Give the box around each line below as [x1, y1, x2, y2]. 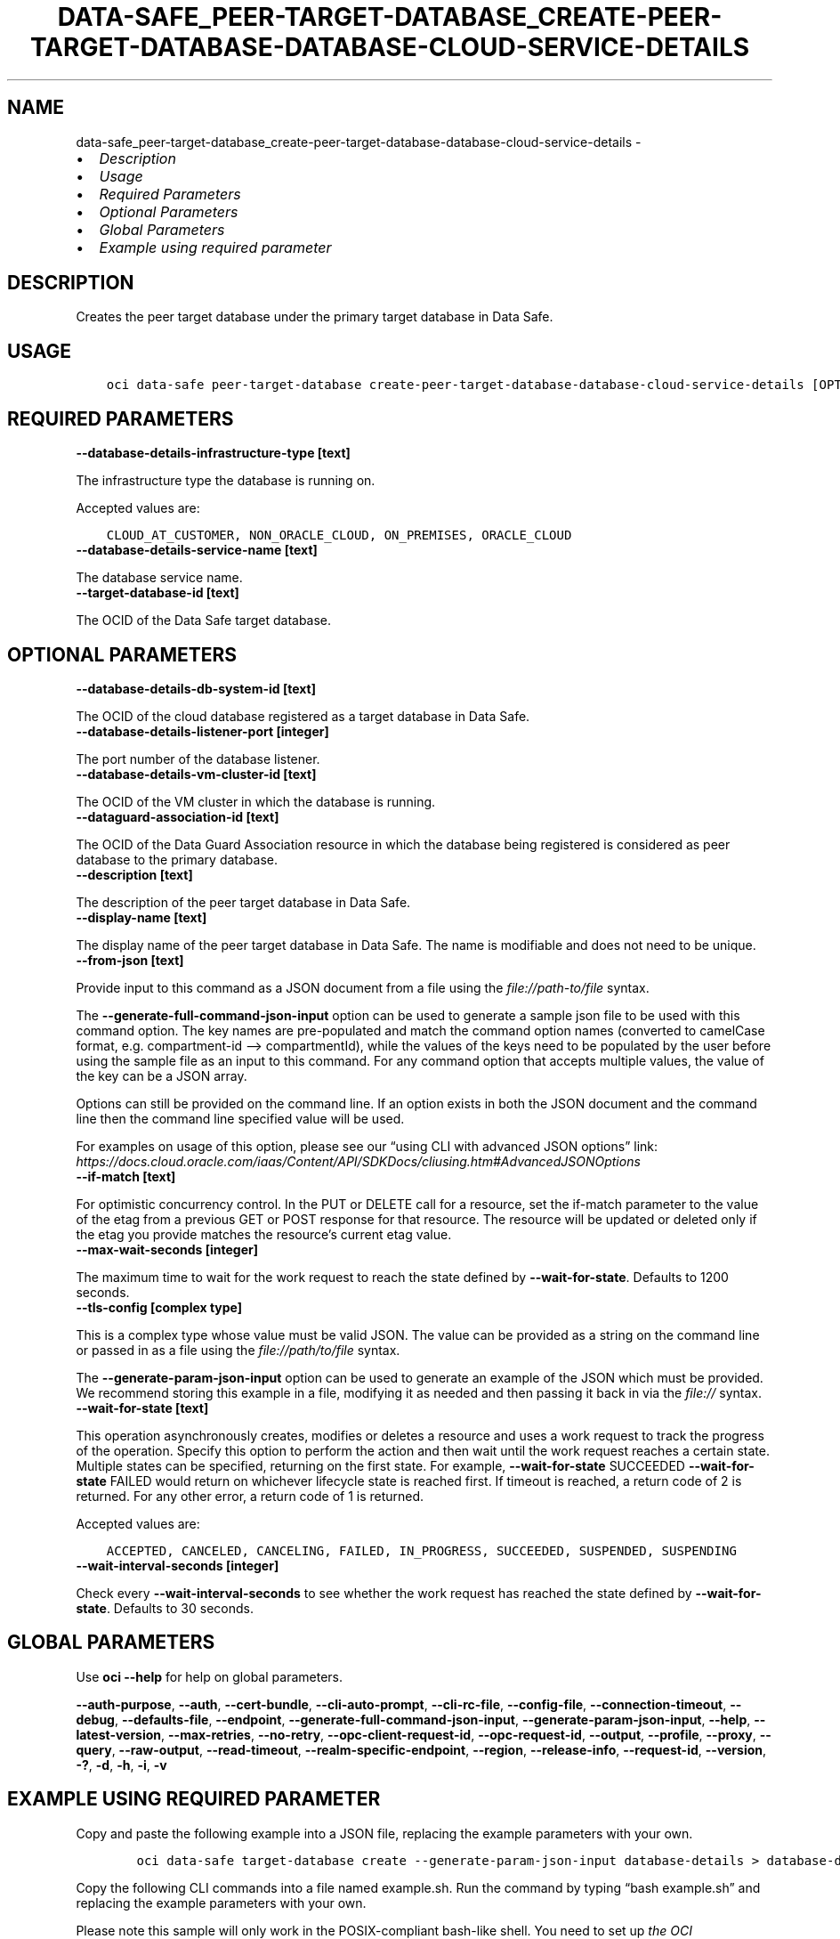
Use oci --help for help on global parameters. [76, 1668, 343, 1684]
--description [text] [76, 866, 193, 882]
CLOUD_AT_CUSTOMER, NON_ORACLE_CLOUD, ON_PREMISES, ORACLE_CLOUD [106, 528, 572, 543]
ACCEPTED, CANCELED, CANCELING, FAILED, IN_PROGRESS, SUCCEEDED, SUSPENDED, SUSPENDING [106, 1543, 737, 1558]
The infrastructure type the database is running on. [76, 473, 376, 489]
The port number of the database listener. [76, 750, 320, 767]
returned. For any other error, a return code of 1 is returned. [76, 1488, 424, 1504]
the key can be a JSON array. [76, 1067, 247, 1083]
